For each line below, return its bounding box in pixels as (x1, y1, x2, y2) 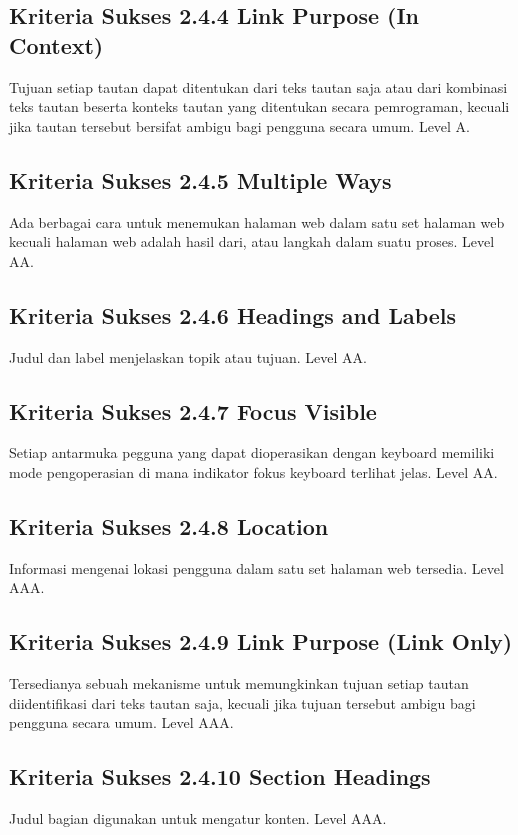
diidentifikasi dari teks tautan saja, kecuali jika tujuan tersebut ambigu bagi (9, 692, 476, 713)
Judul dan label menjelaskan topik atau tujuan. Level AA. (9, 346, 367, 367)
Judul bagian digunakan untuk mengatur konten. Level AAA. (9, 808, 387, 829)
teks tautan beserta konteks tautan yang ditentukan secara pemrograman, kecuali (9, 96, 510, 117)
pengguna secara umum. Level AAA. (9, 712, 234, 733)
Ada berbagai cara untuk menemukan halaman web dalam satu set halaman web (9, 211, 505, 232)
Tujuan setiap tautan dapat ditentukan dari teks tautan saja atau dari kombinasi (9, 76, 508, 97)
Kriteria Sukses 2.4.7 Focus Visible (9, 395, 377, 426)
